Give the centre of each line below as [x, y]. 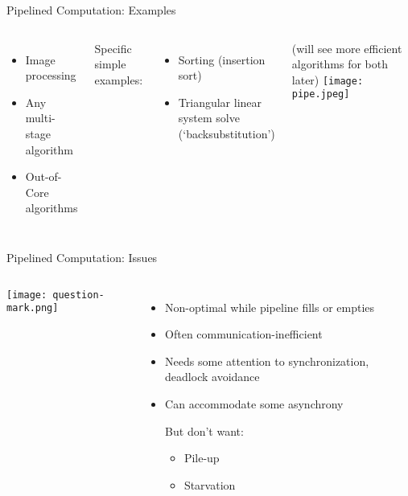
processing [51, 75]
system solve [209, 118]
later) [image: [328, 79]
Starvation [210, 484]
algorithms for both [340, 64]
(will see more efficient [347, 48]
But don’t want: [204, 430]
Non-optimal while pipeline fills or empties [270, 307]
